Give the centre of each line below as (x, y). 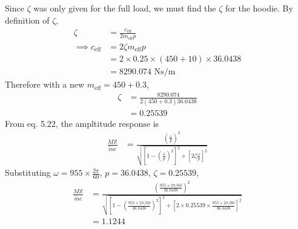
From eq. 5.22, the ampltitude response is (82, 123)
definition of (27, 20)
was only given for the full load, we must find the (125, 8)
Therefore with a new (45, 84)
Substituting (28, 173)
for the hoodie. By (259, 8)
